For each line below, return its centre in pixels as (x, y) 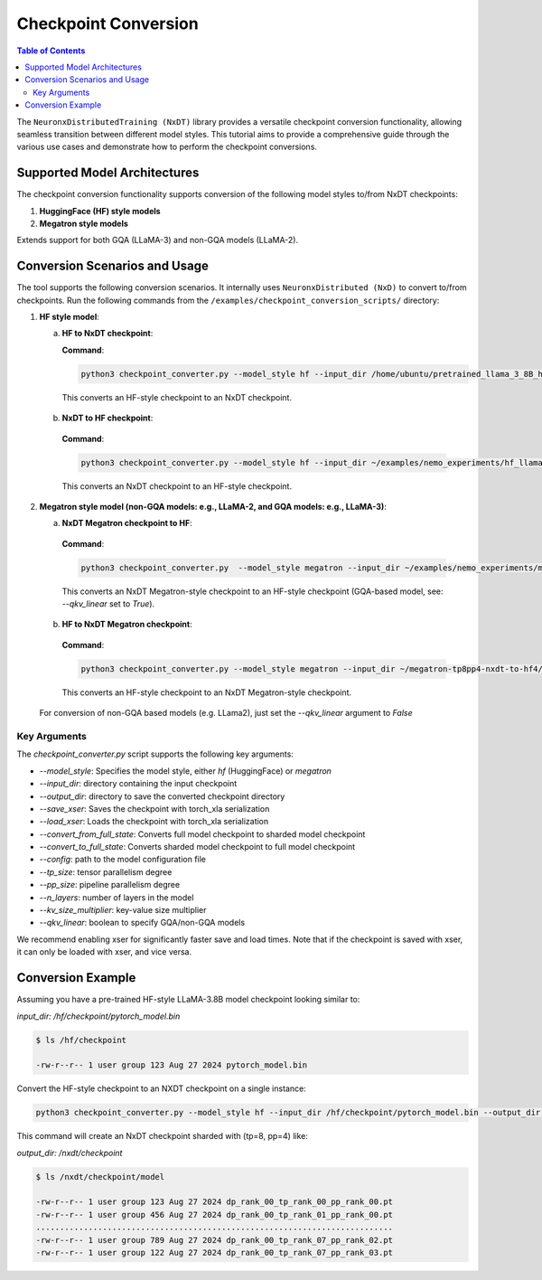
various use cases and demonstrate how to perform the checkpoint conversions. (167, 147)
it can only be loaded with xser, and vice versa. (104, 952)
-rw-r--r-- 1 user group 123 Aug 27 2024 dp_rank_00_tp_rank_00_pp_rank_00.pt (214, 1202)
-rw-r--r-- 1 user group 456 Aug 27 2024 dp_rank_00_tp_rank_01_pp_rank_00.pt (214, 1214)
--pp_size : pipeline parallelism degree (110, 885)
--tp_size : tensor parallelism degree (106, 871)
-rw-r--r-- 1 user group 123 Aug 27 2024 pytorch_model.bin (172, 1065)
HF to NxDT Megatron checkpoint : (127, 625)
